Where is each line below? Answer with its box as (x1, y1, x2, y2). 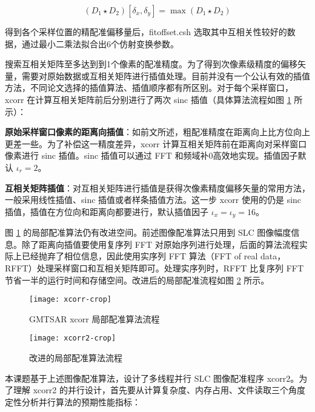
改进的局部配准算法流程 (29, 351, 122, 364)
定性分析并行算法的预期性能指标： (5, 395, 141, 408)
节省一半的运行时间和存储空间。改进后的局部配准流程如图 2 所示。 (5, 273, 270, 286)
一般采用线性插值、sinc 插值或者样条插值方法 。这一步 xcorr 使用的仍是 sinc (5, 193, 302, 206)
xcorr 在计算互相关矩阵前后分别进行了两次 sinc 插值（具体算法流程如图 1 (5, 93, 291, 105)
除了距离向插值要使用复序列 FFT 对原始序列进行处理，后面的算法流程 (21, 238, 299, 250)
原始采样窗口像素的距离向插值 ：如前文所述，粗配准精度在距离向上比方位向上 (5, 125, 310, 138)
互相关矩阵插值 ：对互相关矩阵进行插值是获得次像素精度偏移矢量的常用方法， (5, 181, 310, 194)
